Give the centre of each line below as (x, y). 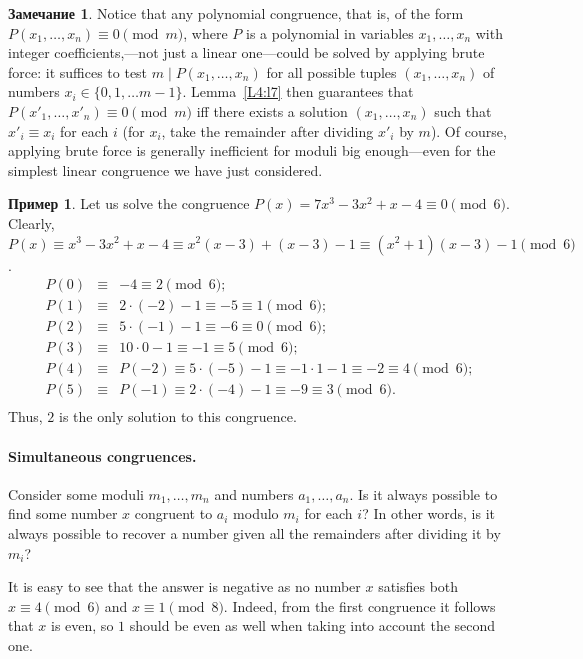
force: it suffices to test (78, 71)
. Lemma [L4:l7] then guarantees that (298, 91)
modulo (256, 513)
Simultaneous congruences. (102, 455)
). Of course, (468, 130)
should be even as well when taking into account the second (312, 625)
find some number (63, 513)
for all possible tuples (331, 71)
